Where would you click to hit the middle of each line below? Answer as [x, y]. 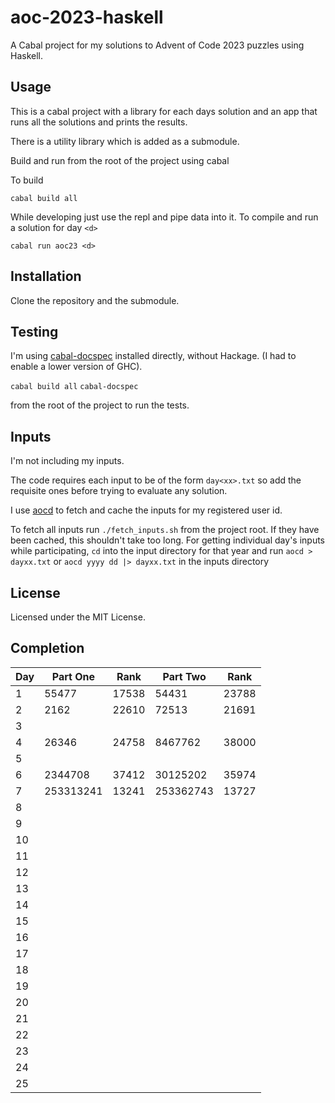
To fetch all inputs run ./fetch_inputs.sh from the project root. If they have [165, 530]
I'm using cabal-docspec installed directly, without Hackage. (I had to [153, 356]
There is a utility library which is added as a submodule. [125, 141]
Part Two [184, 676]
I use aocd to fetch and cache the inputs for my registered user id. [146, 510]
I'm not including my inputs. [67, 461]
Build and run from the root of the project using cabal [120, 160]
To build [27, 180]
